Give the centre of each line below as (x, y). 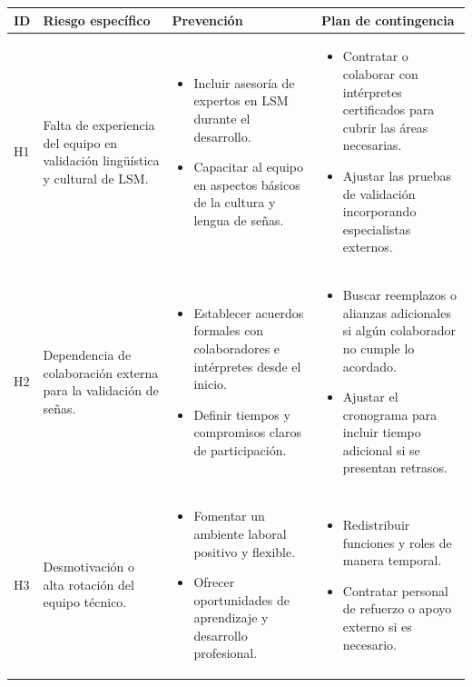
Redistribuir (376, 525)
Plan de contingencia (388, 20)
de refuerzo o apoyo (397, 608)
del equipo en (80, 142)
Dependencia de (87, 354)
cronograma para (390, 414)
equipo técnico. (85, 602)
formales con (229, 330)
